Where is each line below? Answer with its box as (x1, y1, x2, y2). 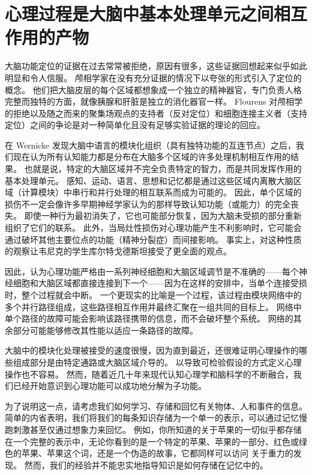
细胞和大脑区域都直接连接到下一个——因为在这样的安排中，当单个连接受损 (13, 277, 307, 289)
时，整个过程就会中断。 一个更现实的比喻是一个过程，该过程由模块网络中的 (5, 289, 302, 301)
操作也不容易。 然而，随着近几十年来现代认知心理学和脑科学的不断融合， (5, 367, 293, 380)
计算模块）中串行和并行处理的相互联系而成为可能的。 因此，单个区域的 (21, 186, 302, 198)
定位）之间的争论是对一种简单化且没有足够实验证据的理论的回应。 (5, 118, 265, 131)
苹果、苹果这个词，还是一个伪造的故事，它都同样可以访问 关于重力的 (21, 447, 293, 459)
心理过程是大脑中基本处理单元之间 (5, 1, 274, 26)
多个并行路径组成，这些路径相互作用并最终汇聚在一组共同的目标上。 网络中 (5, 300, 302, 313)
